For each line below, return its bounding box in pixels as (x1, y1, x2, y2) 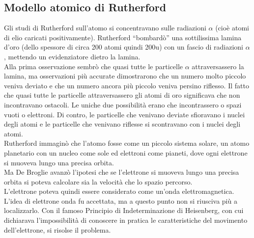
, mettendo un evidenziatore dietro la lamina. (4, 51, 141, 61)
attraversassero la (192, 61, 244, 71)
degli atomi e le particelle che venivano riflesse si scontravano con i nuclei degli (4, 119, 241, 129)
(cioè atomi (215, 23, 249, 33)
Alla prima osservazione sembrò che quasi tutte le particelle (4, 61, 183, 71)
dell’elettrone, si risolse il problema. (4, 224, 111, 235)
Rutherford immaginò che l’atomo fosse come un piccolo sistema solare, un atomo (4, 138, 250, 148)
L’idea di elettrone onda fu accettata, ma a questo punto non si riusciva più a (4, 195, 237, 206)
